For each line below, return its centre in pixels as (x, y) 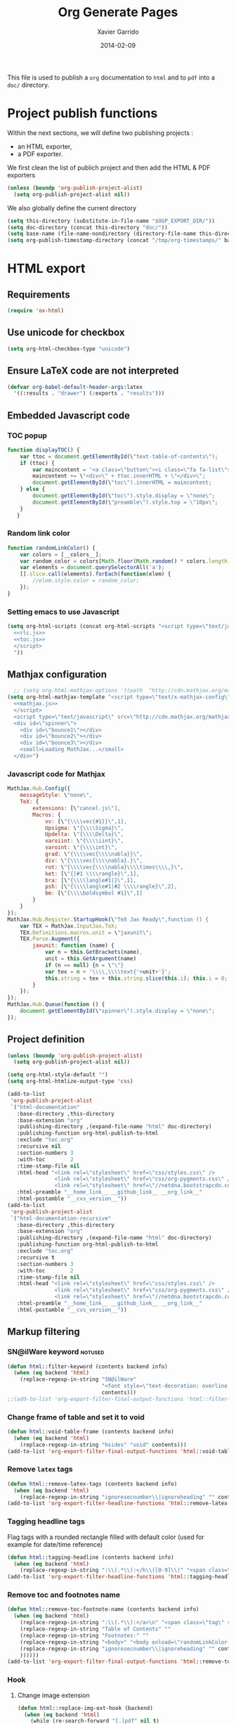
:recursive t (35, 1257)
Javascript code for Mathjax (56, 774)
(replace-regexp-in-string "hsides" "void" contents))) (104, 1445)
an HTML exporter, (45, 146)
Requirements (39, 294)
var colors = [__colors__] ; (61, 554)
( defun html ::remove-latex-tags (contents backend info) (92, 1484)
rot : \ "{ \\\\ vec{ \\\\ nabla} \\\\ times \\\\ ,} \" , (114, 867)
